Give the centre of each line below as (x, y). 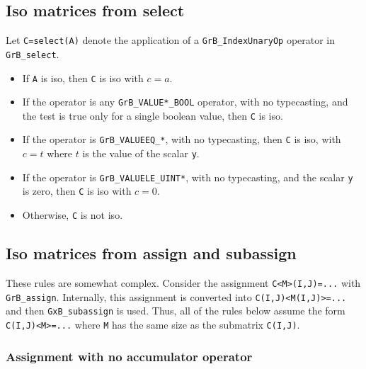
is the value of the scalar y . (141, 153)
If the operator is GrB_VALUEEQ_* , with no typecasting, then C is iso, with (182, 139)
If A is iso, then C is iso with (83, 78)
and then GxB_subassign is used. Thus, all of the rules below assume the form (176, 311)
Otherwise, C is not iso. (73, 215)
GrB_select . (33, 53)
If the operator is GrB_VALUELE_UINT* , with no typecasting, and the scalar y (188, 177)
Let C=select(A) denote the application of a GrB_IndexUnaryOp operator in (171, 40)
